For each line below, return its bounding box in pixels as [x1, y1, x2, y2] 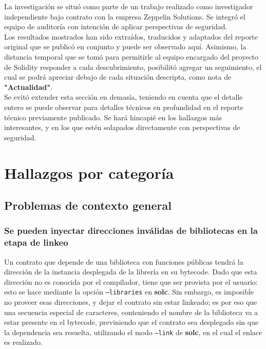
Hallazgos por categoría [4, 162, 174, 183]
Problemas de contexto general [4, 197, 172, 213]
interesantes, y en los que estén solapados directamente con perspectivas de [4, 122, 240, 133]
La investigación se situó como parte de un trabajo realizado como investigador [4, 1, 253, 11]
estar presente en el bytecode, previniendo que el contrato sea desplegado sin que [4, 317, 259, 327]
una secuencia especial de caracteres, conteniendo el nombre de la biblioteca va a [4, 306, 258, 317]
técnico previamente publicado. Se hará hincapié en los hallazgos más [4, 112, 222, 122]
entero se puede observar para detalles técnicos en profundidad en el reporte [4, 101, 243, 112]
